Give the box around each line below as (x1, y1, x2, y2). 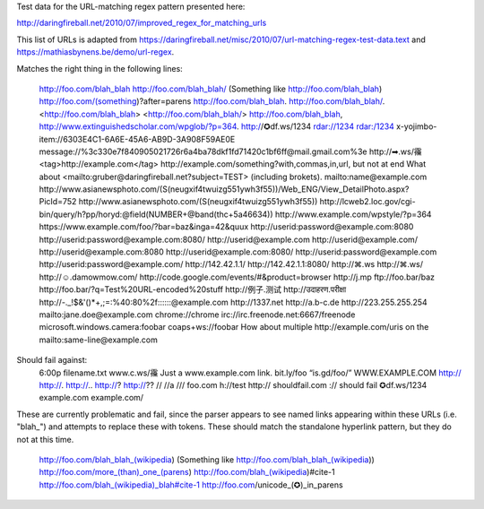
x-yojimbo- (395, 121, 437, 132)
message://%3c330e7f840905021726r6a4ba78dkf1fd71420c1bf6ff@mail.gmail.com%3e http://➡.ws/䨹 (39, 146, 423, 157)
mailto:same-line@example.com (39, 334, 159, 345)
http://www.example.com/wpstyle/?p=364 (274, 209, 432, 220)
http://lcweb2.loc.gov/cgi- (319, 196, 416, 207)
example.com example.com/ (39, 393, 143, 403)
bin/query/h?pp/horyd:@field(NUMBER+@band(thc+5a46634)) (39, 209, 273, 220)
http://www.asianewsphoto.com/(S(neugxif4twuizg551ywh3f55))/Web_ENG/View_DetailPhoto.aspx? (39, 184, 410, 194)
